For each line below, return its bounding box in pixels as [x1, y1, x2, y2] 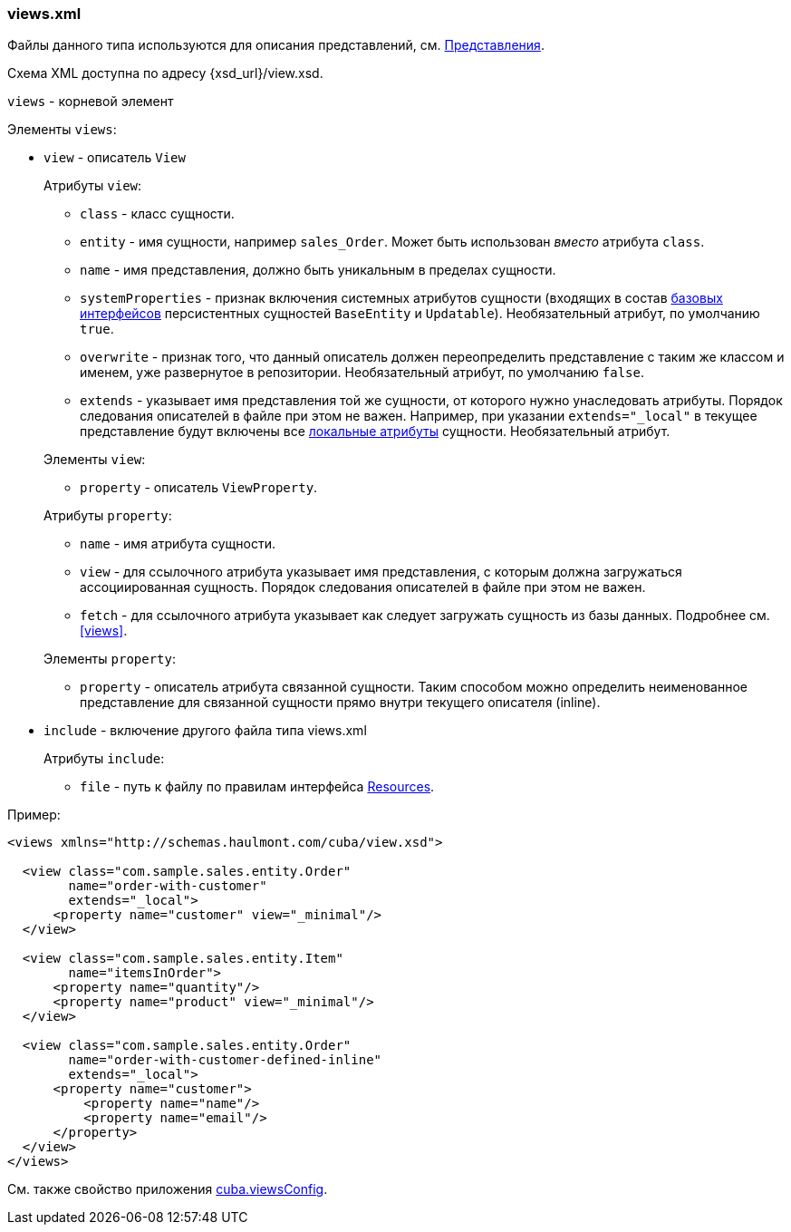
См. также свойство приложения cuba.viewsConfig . [7, 1181, 328, 1198]
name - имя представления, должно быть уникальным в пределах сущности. [80, 262, 556, 278]
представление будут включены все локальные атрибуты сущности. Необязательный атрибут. [80, 423, 670, 440]
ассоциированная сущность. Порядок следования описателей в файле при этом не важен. [80, 579, 646, 596]
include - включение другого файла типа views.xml [43, 723, 367, 739]
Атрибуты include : [43, 751, 165, 767]
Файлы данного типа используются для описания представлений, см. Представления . [7, 37, 545, 53]
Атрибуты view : [43, 178, 142, 194]
